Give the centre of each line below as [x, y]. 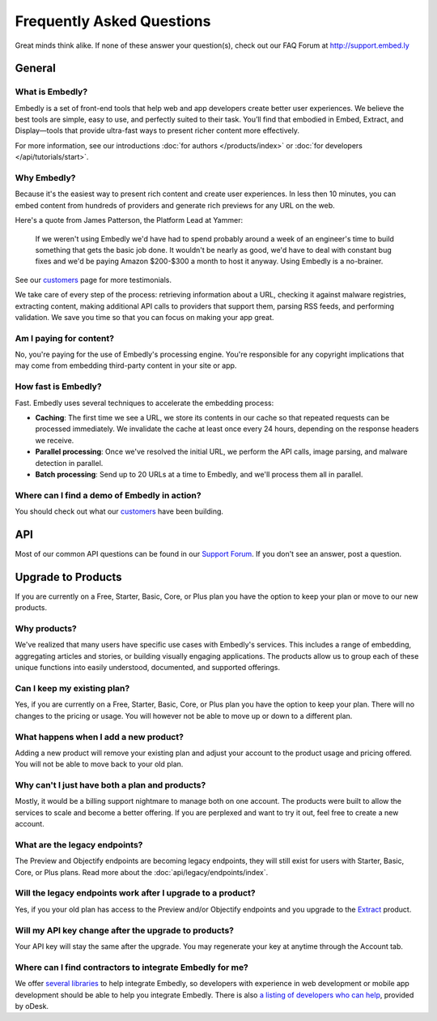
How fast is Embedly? [58, 387]
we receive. [55, 440]
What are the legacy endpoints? [79, 844]
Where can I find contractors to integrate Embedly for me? [132, 967]
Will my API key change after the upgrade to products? [125, 930]
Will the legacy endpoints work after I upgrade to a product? [135, 893]
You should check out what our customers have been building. [119, 511]
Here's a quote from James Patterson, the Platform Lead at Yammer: [129, 220]
